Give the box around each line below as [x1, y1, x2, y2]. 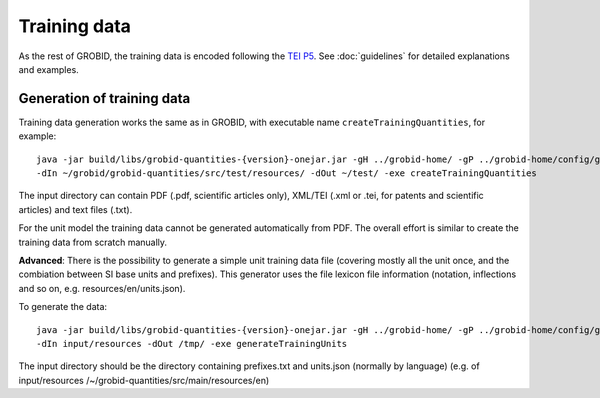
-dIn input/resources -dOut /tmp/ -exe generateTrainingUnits [36, 338, 348, 349]
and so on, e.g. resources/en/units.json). [18, 282, 186, 294]
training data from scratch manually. [18, 236, 168, 248]
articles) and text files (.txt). [18, 203, 133, 215]
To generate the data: [18, 301, 108, 313]
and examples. [18, 63, 79, 75]
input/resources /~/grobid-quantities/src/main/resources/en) [18, 374, 270, 386]
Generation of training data [18, 90, 191, 107]
